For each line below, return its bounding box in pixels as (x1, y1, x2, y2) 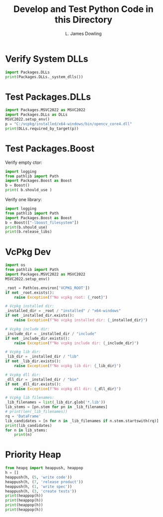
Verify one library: (5, 197, 42, 203)
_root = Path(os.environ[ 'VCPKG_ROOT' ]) (5, 285, 90, 290)
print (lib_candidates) (5, 423, 52, 428)
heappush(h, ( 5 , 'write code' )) (5, 475, 72, 480)
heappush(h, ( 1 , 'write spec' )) (5, 484, 72, 489)
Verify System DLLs (5, 53, 88, 64)
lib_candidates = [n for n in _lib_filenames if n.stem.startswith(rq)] (5, 418, 159, 423)
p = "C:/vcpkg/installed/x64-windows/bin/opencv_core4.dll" (5, 122, 133, 127)
